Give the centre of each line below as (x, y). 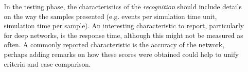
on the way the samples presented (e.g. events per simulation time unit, (110, 16)
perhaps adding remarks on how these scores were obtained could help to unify (121, 54)
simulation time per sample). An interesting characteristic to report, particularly (124, 26)
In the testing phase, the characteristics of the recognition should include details (123, 6)
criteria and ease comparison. (47, 63)
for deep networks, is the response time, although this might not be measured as (124, 35)
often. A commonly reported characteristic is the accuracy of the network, (114, 45)
